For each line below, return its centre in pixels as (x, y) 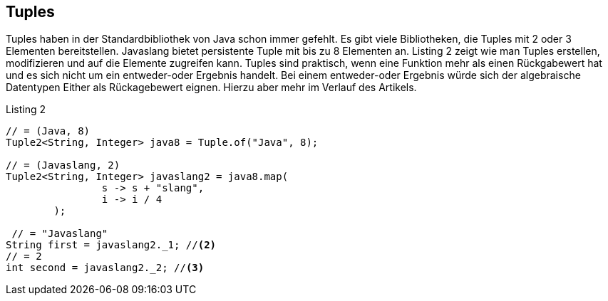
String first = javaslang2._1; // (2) (111, 245)
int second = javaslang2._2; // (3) (105, 268)
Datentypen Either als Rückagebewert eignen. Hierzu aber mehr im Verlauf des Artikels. (211, 88)
